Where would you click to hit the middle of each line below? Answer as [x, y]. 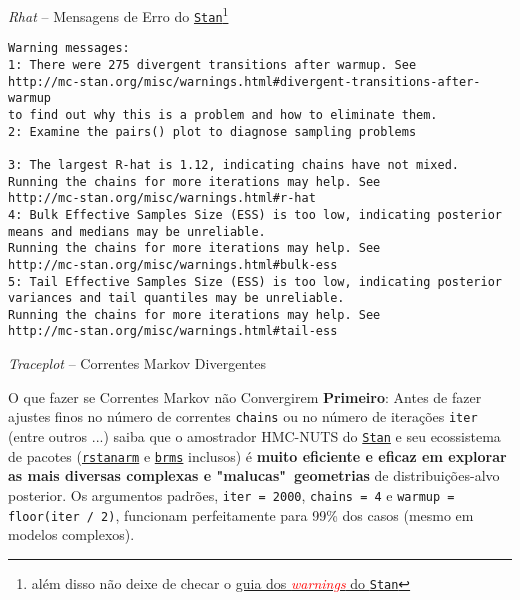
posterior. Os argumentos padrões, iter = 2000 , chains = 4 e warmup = [231, 494]
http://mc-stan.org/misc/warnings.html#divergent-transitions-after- [244, 81]
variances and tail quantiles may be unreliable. [176, 298]
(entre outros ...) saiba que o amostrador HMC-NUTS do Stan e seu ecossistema [254, 435]
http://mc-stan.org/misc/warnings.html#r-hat [162, 198]
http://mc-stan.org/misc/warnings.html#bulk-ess [173, 264]
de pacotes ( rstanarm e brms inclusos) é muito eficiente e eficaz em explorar [257, 455]
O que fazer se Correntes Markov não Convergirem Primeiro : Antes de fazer [245, 396]
